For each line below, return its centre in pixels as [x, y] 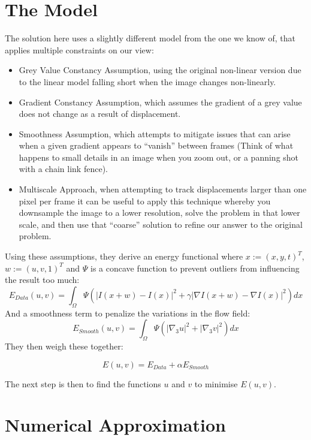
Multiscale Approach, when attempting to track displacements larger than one [163, 189]
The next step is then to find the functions [83, 383]
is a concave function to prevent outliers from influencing [195, 268]
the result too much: [42, 280]
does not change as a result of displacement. [100, 114]
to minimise [216, 383]
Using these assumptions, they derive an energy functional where [124, 256]
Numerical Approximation [115, 425]
